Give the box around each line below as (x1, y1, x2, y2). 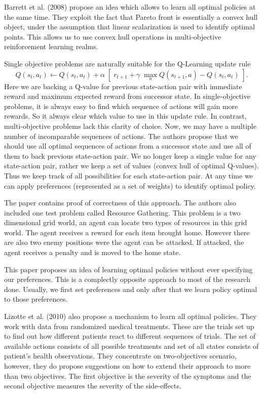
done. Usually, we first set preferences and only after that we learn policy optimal (4, 283, 257, 294)
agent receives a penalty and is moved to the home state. (4, 247, 181, 258)
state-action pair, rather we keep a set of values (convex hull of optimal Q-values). (4, 160, 259, 171)
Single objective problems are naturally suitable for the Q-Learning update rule (4, 58, 251, 68)
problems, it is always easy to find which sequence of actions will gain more (4, 100, 238, 111)
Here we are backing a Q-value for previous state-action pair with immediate (4, 81, 242, 91)
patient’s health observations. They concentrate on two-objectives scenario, (4, 350, 237, 361)
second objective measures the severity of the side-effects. (4, 380, 181, 391)
